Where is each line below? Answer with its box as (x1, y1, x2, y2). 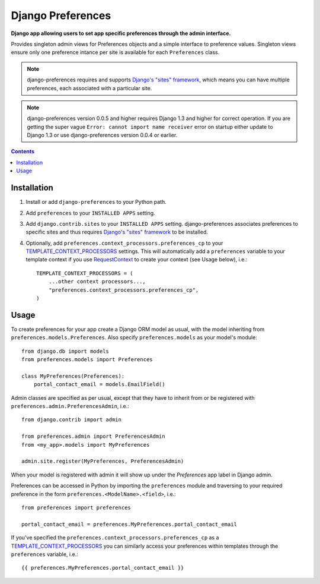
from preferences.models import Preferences (21, 356, 153, 363)
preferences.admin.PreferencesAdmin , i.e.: (11, 403, 130, 410)
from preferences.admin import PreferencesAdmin (21, 433, 165, 440)
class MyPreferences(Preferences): (21, 373, 125, 380)
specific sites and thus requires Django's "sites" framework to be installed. (25, 229, 209, 236)
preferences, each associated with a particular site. (27, 84, 152, 91)
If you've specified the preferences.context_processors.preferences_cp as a (11, 534, 219, 541)
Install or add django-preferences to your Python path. (25, 198, 167, 206)
